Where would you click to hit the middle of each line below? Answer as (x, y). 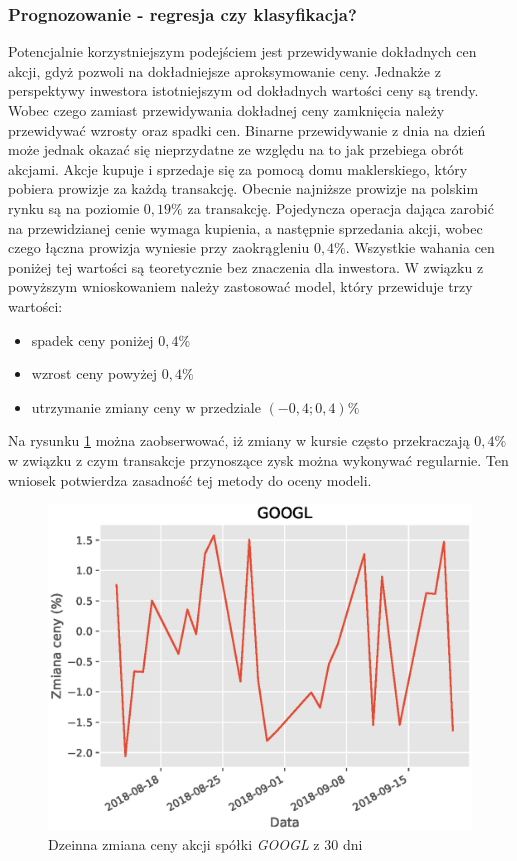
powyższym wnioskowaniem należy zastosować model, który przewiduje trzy (240, 286)
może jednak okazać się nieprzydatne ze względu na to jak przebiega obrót (236, 149)
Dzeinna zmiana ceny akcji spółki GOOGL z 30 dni (205, 843)
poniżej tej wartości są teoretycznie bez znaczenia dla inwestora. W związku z (246, 266)
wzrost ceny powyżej (94, 373)
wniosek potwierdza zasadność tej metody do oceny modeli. (190, 479)
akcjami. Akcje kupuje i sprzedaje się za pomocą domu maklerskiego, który (238, 168)
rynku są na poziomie (74, 207)
